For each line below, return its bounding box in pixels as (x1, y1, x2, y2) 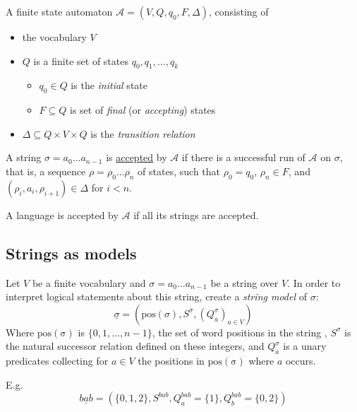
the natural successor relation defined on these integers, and (6, 339, 265, 353)
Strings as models (6, 242, 137, 264)
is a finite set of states (33, 53, 128, 68)
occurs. (285, 353, 316, 368)
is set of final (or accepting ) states (70, 102, 216, 117)
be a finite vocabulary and (32, 275, 146, 290)
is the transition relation (90, 126, 195, 141)
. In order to (287, 275, 341, 290)
